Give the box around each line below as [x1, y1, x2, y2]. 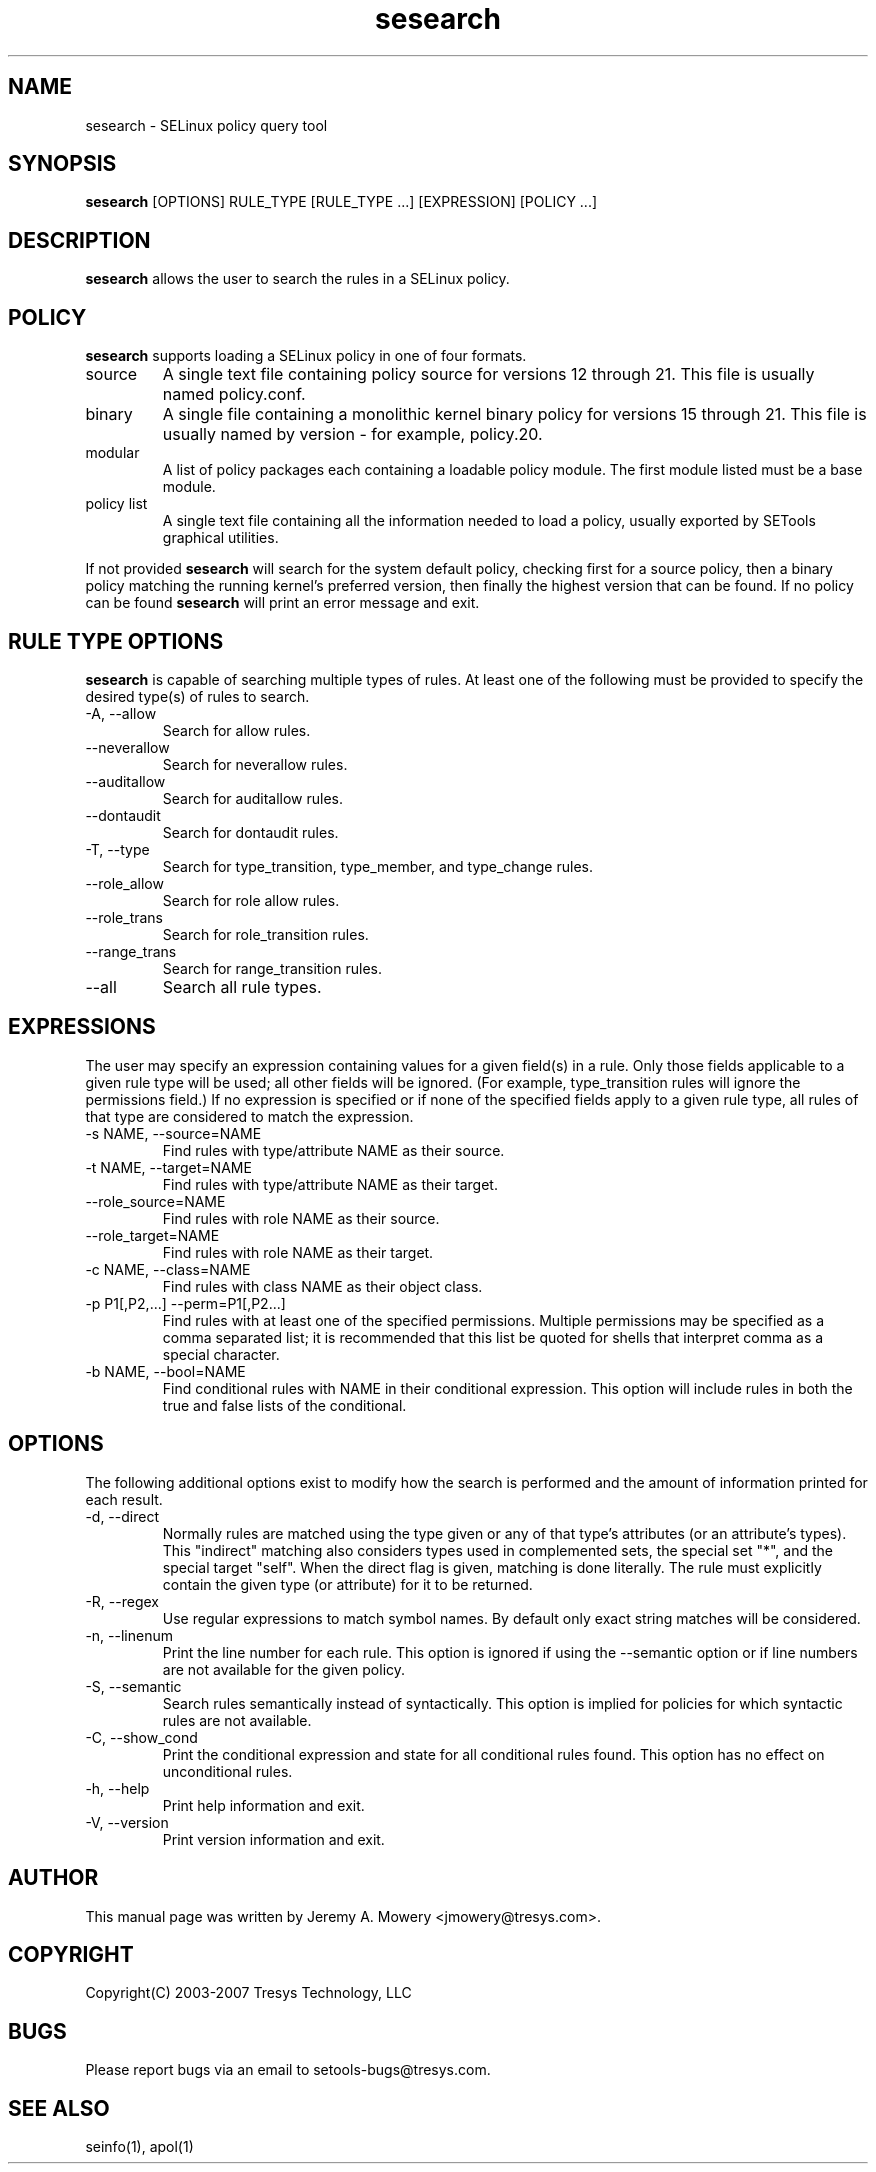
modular [85, 444, 140, 462]
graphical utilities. [162, 529, 279, 547]
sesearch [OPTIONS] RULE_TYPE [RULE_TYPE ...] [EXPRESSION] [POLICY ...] [85, 193, 598, 211]
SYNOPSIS [8, 151, 117, 177]
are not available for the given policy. [162, 1660, 406, 1678]
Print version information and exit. [162, 1830, 385, 1848]
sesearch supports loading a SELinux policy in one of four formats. [85, 347, 527, 365]
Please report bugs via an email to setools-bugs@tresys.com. [85, 2061, 491, 2079]
